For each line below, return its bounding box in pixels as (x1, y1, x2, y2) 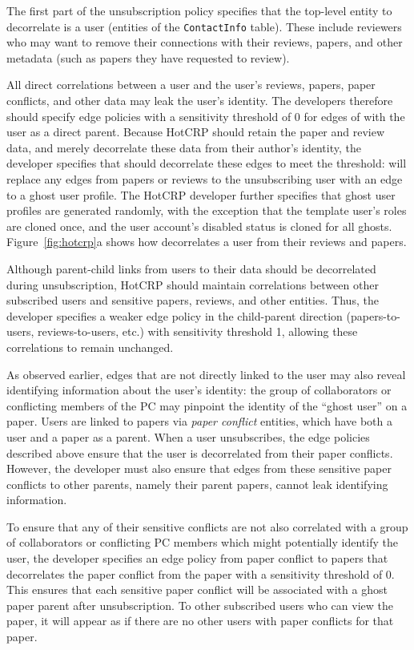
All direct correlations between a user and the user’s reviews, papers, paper (6, 76, 376, 93)
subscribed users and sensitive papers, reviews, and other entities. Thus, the (6, 292, 379, 309)
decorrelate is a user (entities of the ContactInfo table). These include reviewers (6, 18, 402, 34)
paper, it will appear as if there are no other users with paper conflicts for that (6, 612, 394, 629)
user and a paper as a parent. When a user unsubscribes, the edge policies (6, 428, 370, 445)
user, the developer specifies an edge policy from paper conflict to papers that (6, 550, 388, 567)
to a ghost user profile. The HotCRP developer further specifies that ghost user (6, 186, 396, 203)
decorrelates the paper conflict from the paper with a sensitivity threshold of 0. (6, 565, 395, 582)
